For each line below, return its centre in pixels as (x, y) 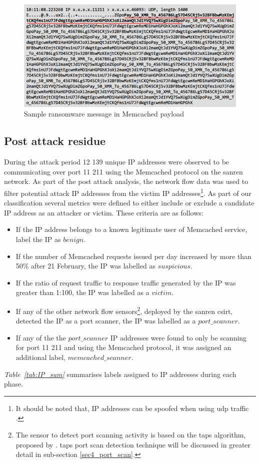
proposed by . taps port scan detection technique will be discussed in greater (133, 444)
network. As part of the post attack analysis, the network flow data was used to (126, 181)
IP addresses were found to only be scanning (178, 337)
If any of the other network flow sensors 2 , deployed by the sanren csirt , (124, 310)
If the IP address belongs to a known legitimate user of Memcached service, (131, 229)
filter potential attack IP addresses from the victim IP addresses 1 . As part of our (128, 192)
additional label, (41, 357)
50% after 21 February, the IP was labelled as (85, 266)
